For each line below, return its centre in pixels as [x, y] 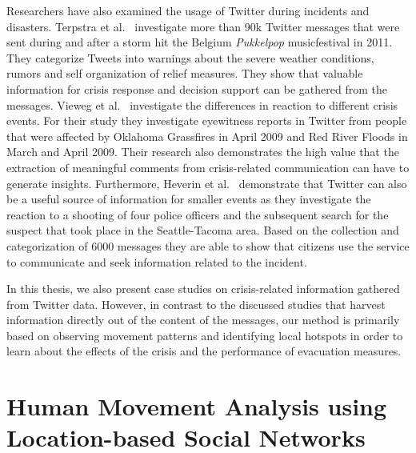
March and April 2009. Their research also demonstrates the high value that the [203, 152]
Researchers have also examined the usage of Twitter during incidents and [188, 10]
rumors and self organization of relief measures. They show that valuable [185, 73]
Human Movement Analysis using [197, 406]
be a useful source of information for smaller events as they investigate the [189, 199]
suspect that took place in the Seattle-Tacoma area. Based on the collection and [203, 230]
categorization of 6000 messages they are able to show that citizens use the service [208, 245]
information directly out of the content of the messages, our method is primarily [203, 320]
